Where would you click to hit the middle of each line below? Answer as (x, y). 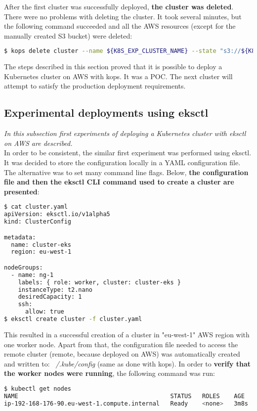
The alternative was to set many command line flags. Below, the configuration (126, 172)
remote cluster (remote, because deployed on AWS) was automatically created (122, 354)
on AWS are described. (38, 143)
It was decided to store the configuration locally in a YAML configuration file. (122, 162)
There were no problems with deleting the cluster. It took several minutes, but (123, 16)
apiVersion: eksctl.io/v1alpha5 (57, 214)
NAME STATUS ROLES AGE (124, 396)
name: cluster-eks (41, 245)
